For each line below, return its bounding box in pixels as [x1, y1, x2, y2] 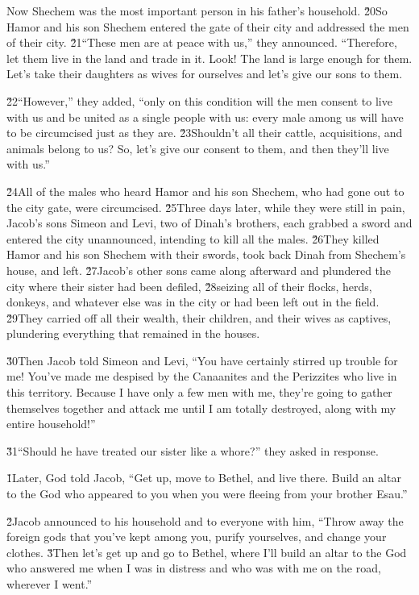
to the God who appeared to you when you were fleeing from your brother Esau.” [6, 485, 408, 502]
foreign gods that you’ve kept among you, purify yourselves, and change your [6, 528, 387, 545]
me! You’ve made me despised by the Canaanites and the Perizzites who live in [6, 368, 397, 385]
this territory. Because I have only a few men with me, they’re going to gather [6, 384, 392, 401]
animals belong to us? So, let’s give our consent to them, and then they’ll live [6, 139, 389, 156]
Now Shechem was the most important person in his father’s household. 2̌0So [6, 2, 388, 19]
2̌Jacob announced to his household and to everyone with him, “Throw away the [6, 512, 404, 529]
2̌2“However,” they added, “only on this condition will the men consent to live [6, 92, 392, 109]
